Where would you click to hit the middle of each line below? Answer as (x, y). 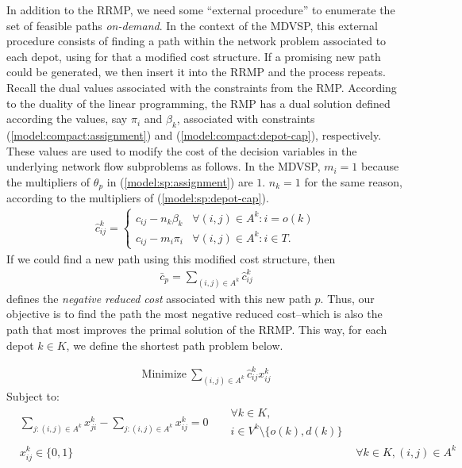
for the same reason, (353, 181)
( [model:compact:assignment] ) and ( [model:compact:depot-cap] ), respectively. (194, 134)
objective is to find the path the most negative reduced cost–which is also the (194, 314)
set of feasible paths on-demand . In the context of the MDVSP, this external (192, 25)
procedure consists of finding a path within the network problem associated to (196, 41)
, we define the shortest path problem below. (175, 345)
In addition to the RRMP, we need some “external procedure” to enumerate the (201, 10)
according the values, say (67, 119)
